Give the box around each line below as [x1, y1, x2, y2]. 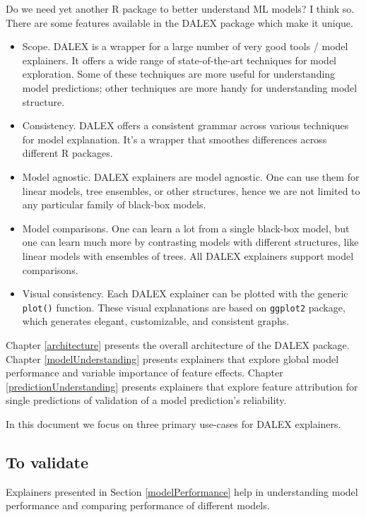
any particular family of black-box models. [22, 197, 206, 212]
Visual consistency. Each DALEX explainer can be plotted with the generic [22, 286, 348, 301]
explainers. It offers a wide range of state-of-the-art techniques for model [22, 52, 336, 67]
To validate [6, 451, 89, 473]
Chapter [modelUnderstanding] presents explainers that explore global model [6, 351, 339, 366]
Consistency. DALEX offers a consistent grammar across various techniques [22, 118, 349, 133]
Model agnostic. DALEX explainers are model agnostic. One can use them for [22, 169, 360, 184]
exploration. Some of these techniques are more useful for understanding [22, 66, 336, 81]
